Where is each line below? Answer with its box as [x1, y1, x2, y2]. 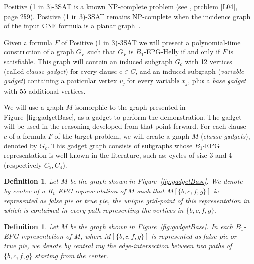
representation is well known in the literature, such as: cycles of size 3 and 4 [4, 150, 232, 160]
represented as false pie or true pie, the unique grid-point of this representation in [4, 195, 250, 205]
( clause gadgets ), [201, 130, 250, 141]
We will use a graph [4, 102, 64, 112]
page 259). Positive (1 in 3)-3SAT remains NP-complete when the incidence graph [4, 11, 251, 21]
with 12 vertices [185, 56, 232, 66]
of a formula [9, 130, 46, 141]
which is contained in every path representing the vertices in [4, 205, 184, 215]
